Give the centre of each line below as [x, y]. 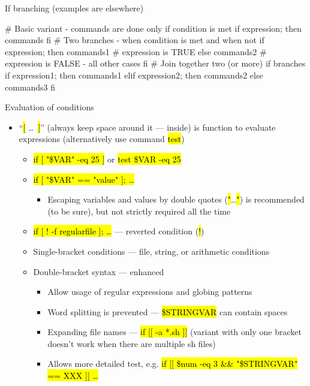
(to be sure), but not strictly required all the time [139, 211]
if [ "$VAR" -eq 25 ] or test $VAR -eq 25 [107, 159]
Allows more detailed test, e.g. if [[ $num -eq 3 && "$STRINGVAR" [173, 364]
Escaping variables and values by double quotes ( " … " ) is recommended [176, 199]
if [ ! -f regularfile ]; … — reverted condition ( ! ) [119, 231]
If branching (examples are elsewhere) [74, 8]
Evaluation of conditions [49, 107]
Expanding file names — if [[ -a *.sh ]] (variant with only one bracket [174, 332]
